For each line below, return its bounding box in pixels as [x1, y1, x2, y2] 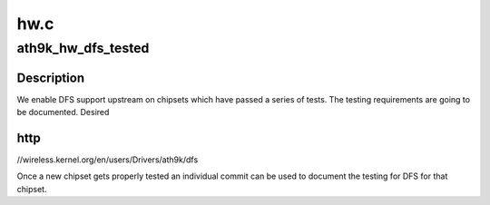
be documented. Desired [16, 107, 110, 118]
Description [16, 70, 85, 85]
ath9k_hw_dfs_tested [16, 40, 150, 56]
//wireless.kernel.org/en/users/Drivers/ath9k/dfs [16, 154, 199, 165]
